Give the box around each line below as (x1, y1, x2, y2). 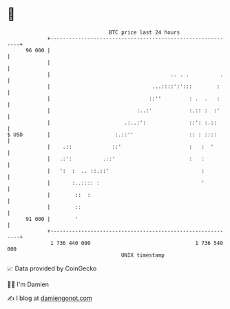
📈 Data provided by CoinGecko (7, 264, 97, 273)
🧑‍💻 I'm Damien (7, 280, 50, 288)
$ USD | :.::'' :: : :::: (7, 131, 217, 138)
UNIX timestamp (121, 251, 165, 259)
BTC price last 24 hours (109, 29, 180, 36)
